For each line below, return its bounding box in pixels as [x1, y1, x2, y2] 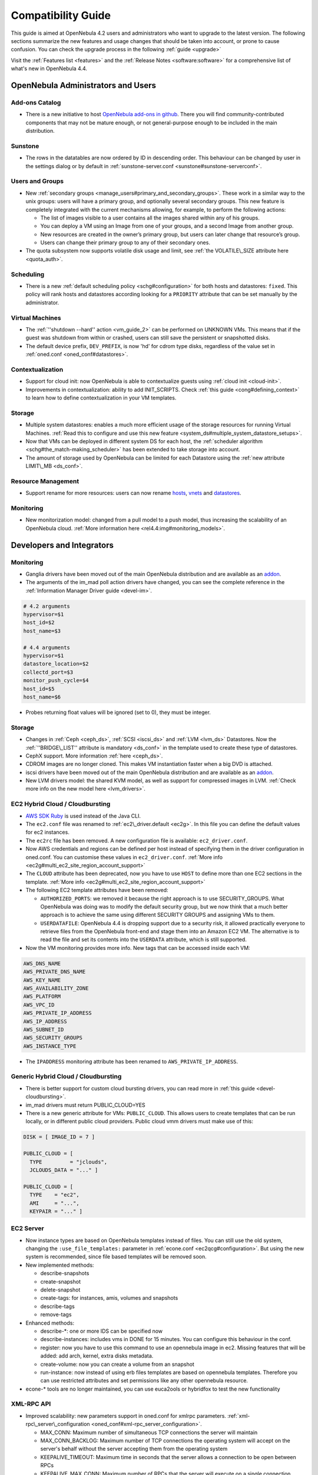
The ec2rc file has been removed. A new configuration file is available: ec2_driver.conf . [25, 837, 248, 844]
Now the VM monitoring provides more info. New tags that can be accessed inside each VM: [25, 944, 250, 951]
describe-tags [40, 1303, 75, 1310]
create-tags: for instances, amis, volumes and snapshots [40, 1294, 178, 1302]
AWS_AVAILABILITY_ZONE [23, 985, 89, 991]
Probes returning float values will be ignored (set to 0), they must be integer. [25, 709, 211, 716]
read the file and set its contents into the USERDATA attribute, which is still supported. [40, 936, 247, 943]
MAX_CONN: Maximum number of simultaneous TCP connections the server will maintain [40, 1428, 258, 1436]
